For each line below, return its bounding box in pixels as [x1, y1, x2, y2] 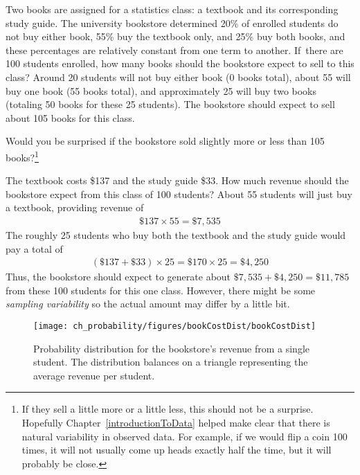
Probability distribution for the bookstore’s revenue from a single [33, 341, 310, 355]
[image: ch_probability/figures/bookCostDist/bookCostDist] [33, 321, 316, 331]
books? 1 [6, 147, 39, 164]
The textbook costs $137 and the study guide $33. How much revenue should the [6, 173, 349, 188]
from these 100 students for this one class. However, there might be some [6, 283, 316, 297]
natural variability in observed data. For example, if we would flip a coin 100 [21, 429, 348, 443]
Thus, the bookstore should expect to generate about [6, 269, 231, 284]
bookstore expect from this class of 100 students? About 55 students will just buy [6, 186, 352, 201]
